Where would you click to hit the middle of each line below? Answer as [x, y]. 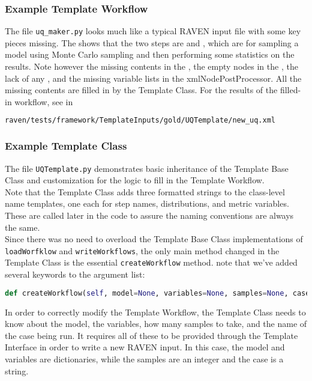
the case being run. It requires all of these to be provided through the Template [151, 335]
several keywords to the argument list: [75, 274]
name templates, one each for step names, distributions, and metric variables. [147, 203]
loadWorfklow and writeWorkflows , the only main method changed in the [142, 250]
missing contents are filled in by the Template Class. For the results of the [141, 90]
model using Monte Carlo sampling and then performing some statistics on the [150, 54]
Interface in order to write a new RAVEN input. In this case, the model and [145, 347]
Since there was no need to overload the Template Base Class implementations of [154, 239]
